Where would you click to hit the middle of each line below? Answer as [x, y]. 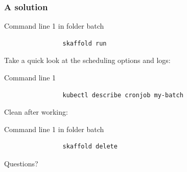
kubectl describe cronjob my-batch [123, 95]
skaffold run [85, 43]
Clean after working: [36, 112]
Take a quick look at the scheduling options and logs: [87, 60]
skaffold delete [90, 147]
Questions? [21, 163]
